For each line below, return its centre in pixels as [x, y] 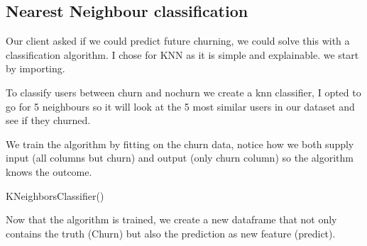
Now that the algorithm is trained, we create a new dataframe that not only [171, 219]
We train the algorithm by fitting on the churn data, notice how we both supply [180, 144]
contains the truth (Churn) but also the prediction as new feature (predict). [171, 233]
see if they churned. [48, 120]
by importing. [35, 68]
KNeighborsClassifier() [55, 195]
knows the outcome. [49, 171]
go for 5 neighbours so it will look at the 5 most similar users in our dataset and [180, 106]
